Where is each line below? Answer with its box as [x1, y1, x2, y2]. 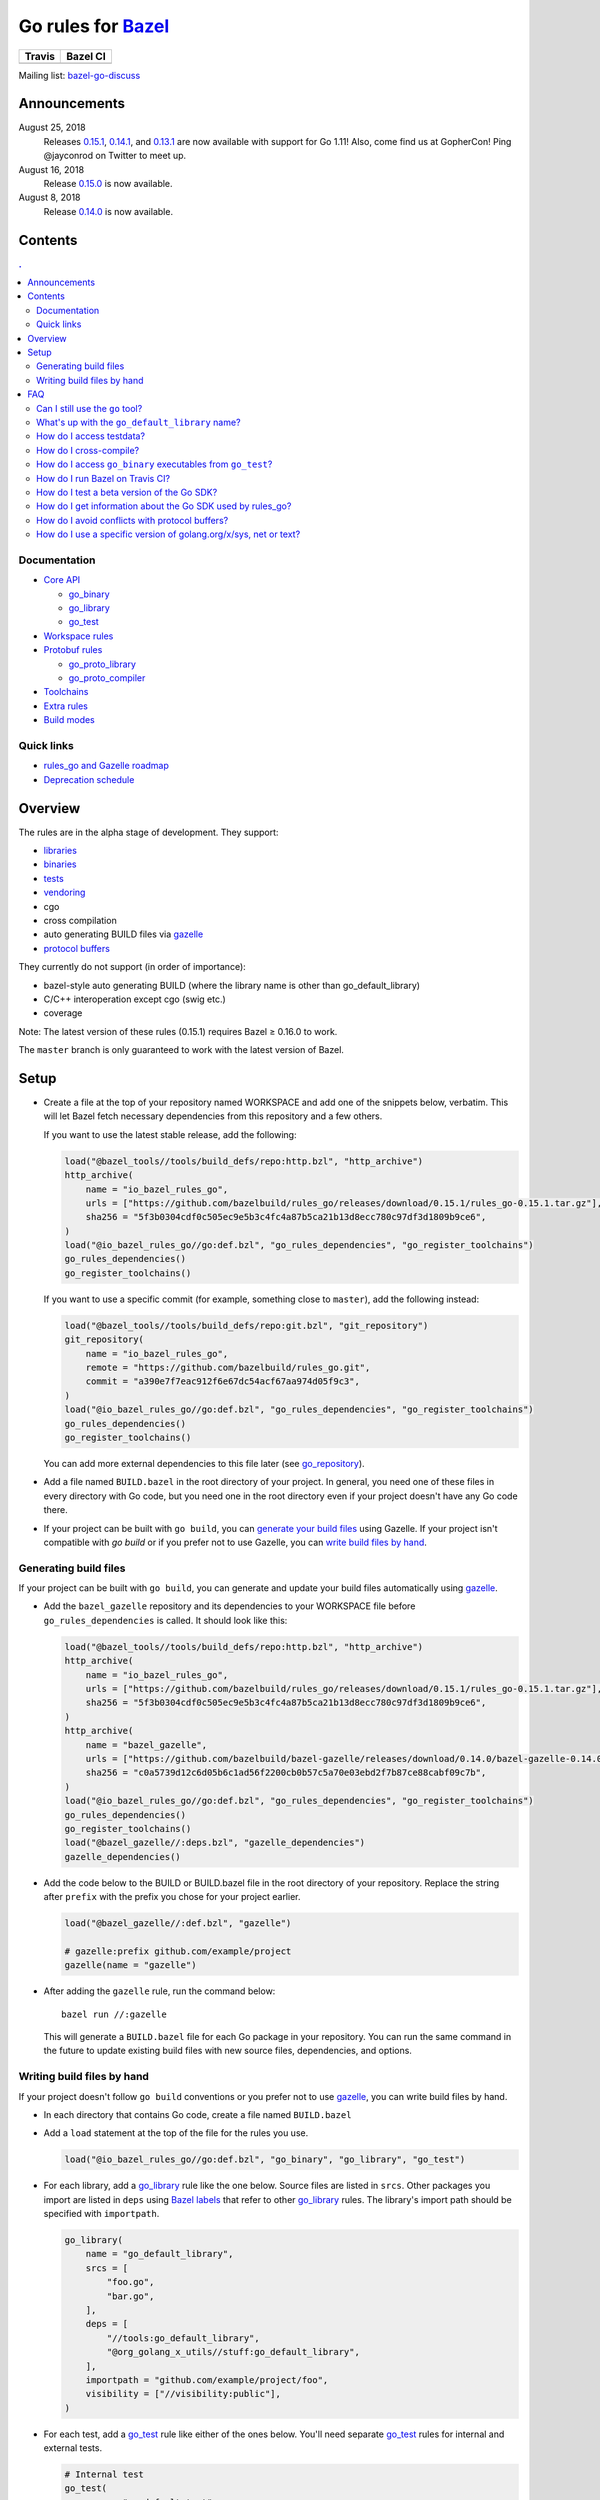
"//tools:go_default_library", [106, 2332, 260, 2344]
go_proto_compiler [68, 672, 146, 684]
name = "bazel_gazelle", [85, 1739, 208, 1750]
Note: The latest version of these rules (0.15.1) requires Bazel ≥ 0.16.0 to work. [18, 1025, 338, 1037]
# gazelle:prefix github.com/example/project [64, 1945, 292, 1957]
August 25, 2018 [18, 121, 86, 134]
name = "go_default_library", [85, 2248, 234, 2260]
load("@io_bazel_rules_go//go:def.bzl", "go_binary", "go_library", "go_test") [64, 2154, 466, 2165]
